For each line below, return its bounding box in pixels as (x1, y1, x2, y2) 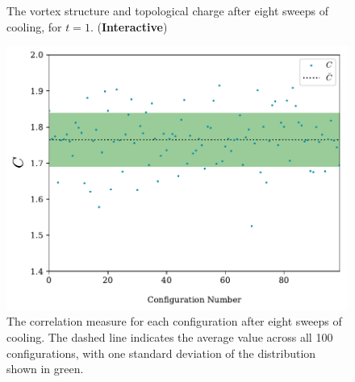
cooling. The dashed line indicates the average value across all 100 (6, 329, 333, 346)
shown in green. (6, 360, 84, 377)
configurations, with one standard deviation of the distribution (6, 344, 316, 361)
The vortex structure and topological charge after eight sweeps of (6, 2, 329, 19)
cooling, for (6, 18, 62, 35)
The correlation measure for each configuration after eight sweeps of (6, 313, 342, 330)
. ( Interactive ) (90, 18, 168, 35)
